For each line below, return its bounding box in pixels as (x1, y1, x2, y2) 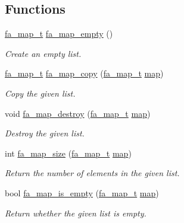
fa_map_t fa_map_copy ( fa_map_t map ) (5, 67, 164, 79)
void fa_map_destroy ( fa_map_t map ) (5, 107, 151, 119)
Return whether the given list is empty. (5, 206, 146, 219)
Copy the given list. (5, 87, 76, 99)
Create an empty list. (5, 47, 82, 59)
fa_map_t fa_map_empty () (5, 27, 113, 40)
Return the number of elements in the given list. (5, 167, 180, 179)
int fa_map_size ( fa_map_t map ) (5, 146, 132, 159)
